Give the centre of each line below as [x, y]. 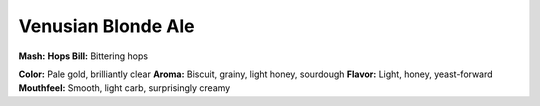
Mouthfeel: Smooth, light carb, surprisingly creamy [124, 88]
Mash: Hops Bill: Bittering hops [83, 56]
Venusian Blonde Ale [106, 26]
